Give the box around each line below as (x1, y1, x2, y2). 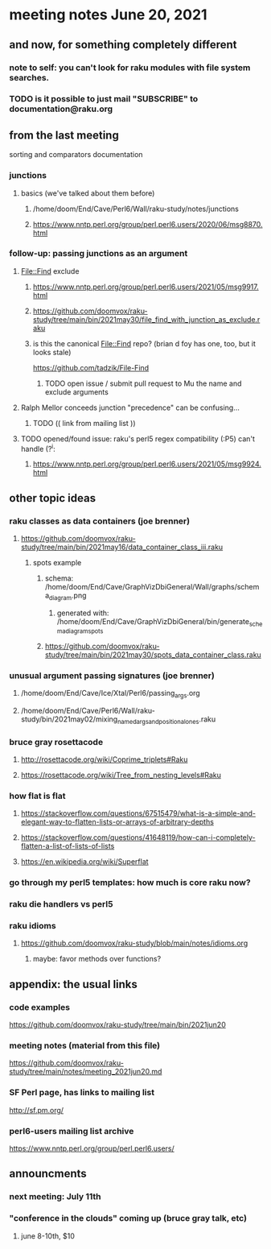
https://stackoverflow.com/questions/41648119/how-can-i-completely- (20, 833, 256, 842)
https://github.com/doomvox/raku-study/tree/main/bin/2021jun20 (9, 1020, 226, 1030)
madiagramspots (56, 627, 104, 635)
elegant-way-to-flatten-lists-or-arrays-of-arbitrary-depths (20, 817, 214, 827)
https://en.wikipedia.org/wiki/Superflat (20, 857, 149, 866)
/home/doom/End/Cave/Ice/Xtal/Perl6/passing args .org (20, 689, 200, 700)
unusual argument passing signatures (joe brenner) (9, 670, 216, 681)
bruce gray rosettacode (9, 736, 104, 747)
